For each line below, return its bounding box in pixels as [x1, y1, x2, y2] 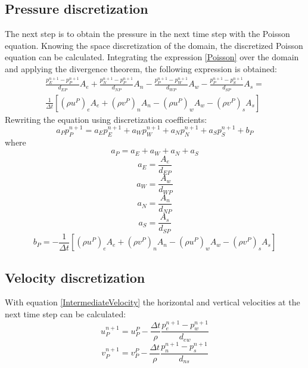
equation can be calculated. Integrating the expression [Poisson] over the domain [5, 51, 299, 63]
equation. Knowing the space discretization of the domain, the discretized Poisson [5, 39, 303, 51]
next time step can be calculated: [5, 307, 126, 320]
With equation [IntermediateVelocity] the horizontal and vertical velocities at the [5, 296, 300, 308]
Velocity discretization [5, 268, 145, 286]
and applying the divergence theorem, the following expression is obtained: [5, 62, 277, 75]
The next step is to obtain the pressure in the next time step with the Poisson [5, 27, 290, 40]
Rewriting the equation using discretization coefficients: [5, 113, 207, 125]
